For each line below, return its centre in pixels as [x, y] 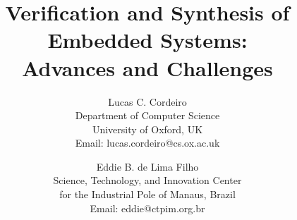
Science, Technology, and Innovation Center [147, 180]
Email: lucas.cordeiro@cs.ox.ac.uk [147, 143]
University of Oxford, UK [147, 129]
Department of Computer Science [147, 115]
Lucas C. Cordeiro [147, 101]
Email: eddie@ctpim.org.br [147, 208]
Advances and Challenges [147, 67]
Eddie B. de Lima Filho [147, 166]
